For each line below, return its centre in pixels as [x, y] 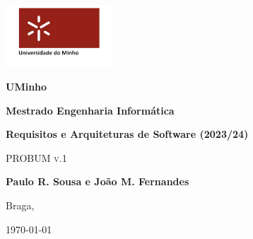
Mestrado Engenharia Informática [90, 110]
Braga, [20, 205]
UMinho [27, 86]
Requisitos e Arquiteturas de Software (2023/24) [127, 134]
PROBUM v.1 [36, 157]
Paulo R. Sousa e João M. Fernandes [98, 181]
